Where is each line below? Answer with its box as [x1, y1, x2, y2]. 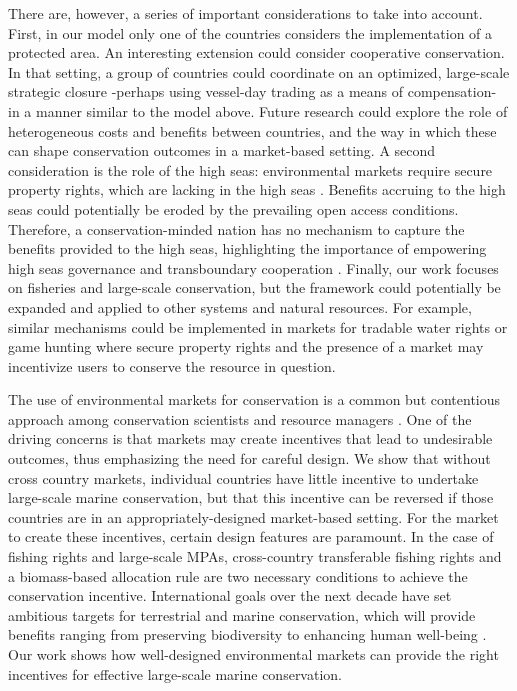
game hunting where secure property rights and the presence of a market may [8, 336, 484, 357]
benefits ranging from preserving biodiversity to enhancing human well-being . [8, 624, 487, 645]
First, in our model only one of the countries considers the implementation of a [8, 22, 493, 43]
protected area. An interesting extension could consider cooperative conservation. [8, 42, 505, 63]
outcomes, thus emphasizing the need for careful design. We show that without [8, 448, 491, 469]
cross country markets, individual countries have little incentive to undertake [8, 467, 479, 488]
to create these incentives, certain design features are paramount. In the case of [8, 526, 494, 547]
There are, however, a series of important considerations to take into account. [8, 3, 483, 23]
